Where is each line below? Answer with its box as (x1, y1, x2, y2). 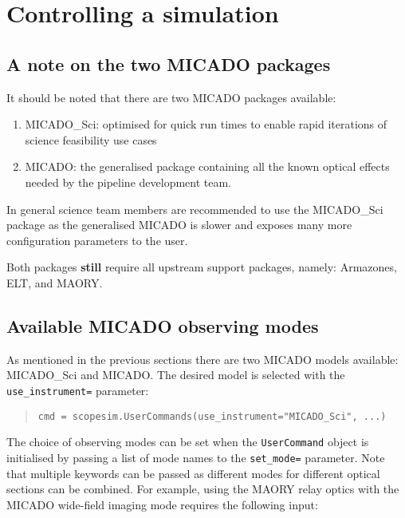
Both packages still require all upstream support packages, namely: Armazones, (6, 259, 397, 275)
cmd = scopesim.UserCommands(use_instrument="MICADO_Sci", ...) (37, 410, 387, 422)
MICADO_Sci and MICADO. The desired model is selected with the (6, 366, 345, 383)
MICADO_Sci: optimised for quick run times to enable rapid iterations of (25, 116, 387, 132)
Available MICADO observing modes (6, 313, 319, 338)
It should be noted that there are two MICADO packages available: (6, 89, 336, 105)
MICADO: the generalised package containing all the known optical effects (25, 158, 390, 175)
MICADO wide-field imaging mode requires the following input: (6, 496, 318, 512)
